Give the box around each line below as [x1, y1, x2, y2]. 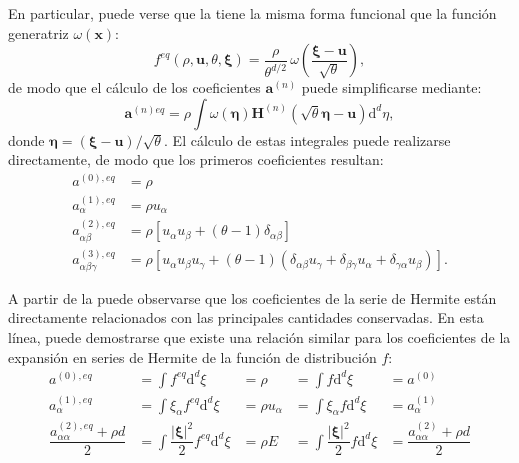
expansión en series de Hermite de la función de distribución [8, 346, 377, 367]
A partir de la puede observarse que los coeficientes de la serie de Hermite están [8, 287, 497, 308]
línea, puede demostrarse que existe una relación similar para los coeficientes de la [8, 327, 511, 347]
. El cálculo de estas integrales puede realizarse [164, 129, 451, 150]
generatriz [8, 22, 69, 43]
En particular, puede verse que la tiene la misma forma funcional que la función [8, 3, 497, 23]
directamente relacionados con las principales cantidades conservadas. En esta [8, 307, 484, 328]
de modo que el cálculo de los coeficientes [8, 77, 261, 98]
